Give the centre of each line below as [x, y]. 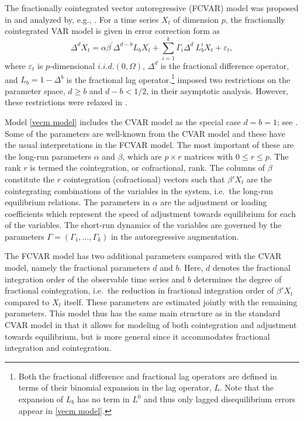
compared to [27, 301]
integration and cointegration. [58, 348]
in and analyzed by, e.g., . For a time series [82, 19]
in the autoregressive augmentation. [175, 236]
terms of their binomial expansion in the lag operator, [115, 387]
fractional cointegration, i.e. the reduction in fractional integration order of [139, 290]
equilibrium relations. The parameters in [77, 202]
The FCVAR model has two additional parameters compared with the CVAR [143, 256]
